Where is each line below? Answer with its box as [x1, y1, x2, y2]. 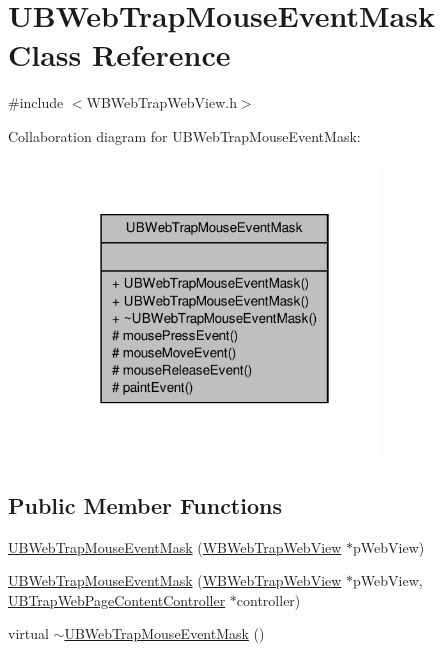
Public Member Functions [8, 489, 282, 520]
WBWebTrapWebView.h [86, 92, 237, 113]
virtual [8, 623, 49, 644]
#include [8, 92, 64, 113]
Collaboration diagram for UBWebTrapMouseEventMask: [8, 125, 361, 146]
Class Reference [8, 34, 231, 75]
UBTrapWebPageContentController [8, 589, 226, 610]
